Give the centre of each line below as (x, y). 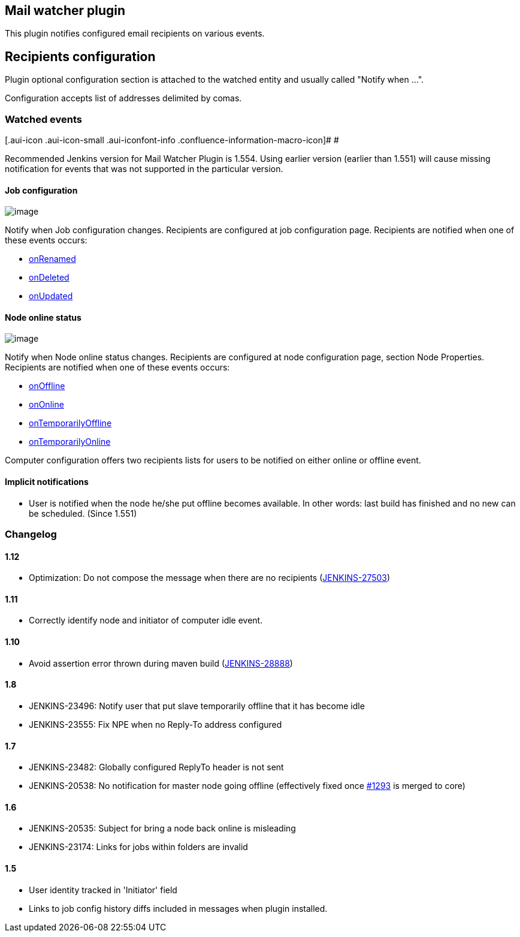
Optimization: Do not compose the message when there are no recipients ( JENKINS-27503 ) (210, 578)
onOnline (46, 405)
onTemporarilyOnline (70, 442)
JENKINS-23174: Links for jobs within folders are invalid (138, 847)
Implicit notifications (47, 482)
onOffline (47, 386)
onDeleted (49, 278)
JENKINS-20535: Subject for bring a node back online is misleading (162, 828)
